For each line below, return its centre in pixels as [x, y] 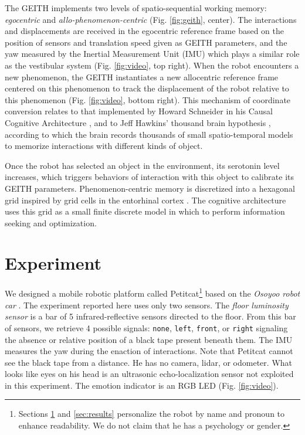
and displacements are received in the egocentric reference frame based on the [145, 31]
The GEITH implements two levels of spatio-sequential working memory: [136, 8]
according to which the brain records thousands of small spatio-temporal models [149, 134]
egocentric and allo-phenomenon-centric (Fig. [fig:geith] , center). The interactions [151, 19]
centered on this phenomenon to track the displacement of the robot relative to [147, 88]
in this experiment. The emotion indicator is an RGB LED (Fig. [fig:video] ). [142, 385]
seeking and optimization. [51, 222]
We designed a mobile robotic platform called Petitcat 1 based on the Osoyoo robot [152, 293]
